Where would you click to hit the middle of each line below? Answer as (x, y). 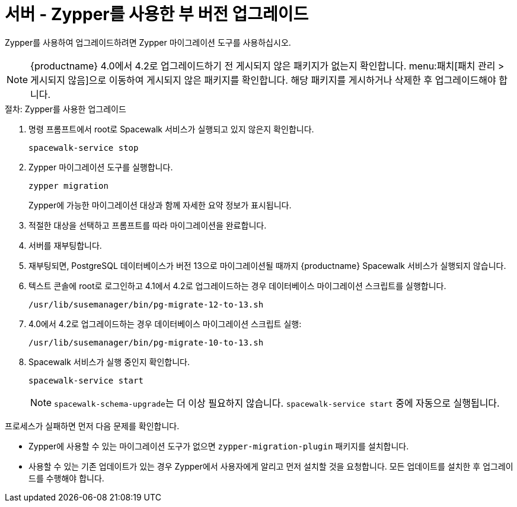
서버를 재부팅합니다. (65, 245)
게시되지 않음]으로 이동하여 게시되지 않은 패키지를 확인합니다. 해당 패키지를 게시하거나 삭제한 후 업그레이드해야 (263, 80)
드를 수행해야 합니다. (66, 478)
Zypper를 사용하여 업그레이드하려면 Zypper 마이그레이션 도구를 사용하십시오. (148, 42)
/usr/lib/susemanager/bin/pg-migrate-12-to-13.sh (146, 304)
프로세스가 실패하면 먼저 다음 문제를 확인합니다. (92, 426)
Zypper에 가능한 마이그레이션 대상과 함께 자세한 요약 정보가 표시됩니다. (160, 205)
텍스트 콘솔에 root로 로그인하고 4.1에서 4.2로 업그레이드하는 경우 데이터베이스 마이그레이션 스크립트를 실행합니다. (237, 286)
